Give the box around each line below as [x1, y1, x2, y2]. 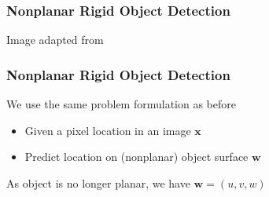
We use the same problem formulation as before [6, 96, 236, 112]
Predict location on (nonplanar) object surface [24, 148, 249, 165]
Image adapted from [6, 31, 104, 48]
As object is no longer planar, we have [6, 174, 190, 191]
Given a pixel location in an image [24, 122, 191, 138]
